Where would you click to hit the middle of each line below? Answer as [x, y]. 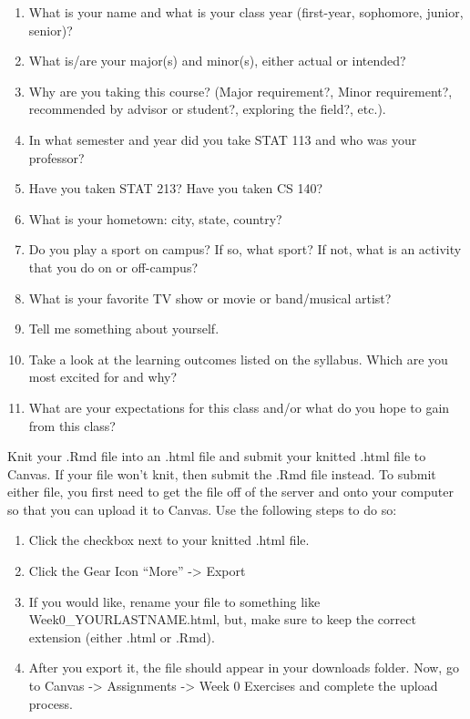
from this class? [72, 425]
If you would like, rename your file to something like [174, 601]
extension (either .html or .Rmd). [122, 637]
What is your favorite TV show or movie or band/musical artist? [210, 298]
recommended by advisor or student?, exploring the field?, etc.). [207, 109]
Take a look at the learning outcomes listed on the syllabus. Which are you [238, 359]
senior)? [51, 30]
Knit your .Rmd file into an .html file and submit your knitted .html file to [217, 456]
